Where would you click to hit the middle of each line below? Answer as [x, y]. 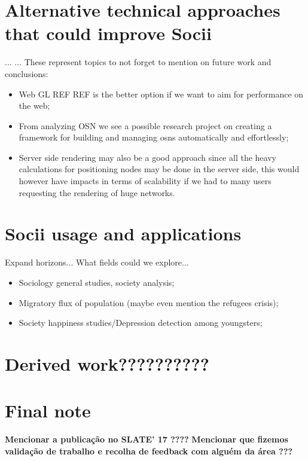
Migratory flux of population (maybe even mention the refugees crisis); [149, 302]
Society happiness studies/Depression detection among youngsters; [141, 323]
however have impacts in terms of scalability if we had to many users [145, 181]
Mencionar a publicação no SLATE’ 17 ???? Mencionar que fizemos [147, 439]
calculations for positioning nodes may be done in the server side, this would [159, 169]
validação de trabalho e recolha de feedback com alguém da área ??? [149, 451]
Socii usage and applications [123, 233]
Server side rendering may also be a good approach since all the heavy [147, 157]
